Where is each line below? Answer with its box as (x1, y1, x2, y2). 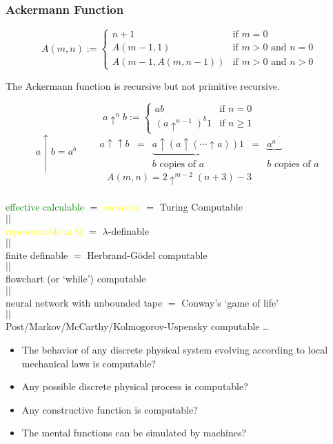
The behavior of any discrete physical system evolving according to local (21, 342, 328, 356)
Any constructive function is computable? (21, 402, 198, 416)
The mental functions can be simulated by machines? (21, 425, 247, 440)
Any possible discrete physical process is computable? (21, 379, 248, 394)
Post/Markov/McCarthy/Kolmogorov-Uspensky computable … (6, 319, 270, 334)
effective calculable (6, 200, 84, 214)
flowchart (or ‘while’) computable (6, 271, 146, 286)
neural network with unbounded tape (6, 295, 163, 309)
